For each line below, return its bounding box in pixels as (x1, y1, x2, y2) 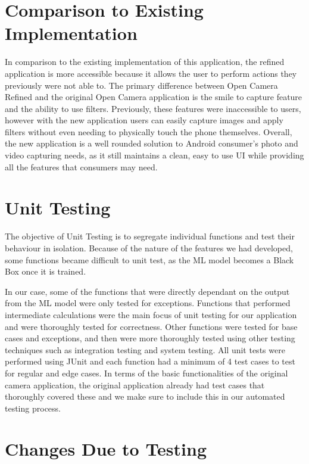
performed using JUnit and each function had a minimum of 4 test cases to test (5, 355, 295, 368)
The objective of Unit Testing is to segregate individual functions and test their (5, 230, 295, 242)
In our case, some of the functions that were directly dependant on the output (5, 285, 290, 297)
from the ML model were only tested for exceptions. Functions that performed (5, 297, 291, 309)
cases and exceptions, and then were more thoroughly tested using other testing (5, 332, 295, 344)
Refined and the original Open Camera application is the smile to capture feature (5, 91, 302, 103)
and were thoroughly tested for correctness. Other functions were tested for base (5, 320, 298, 332)
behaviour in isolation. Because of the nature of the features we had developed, (5, 241, 293, 254)
